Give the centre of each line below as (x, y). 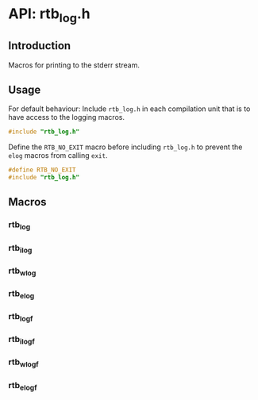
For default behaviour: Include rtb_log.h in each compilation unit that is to (129, 109)
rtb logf (21, 317)
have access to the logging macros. (67, 117)
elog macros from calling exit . (58, 156)
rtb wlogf (24, 363)
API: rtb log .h (49, 15)
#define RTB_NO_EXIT (42, 170)
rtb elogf (23, 386)
